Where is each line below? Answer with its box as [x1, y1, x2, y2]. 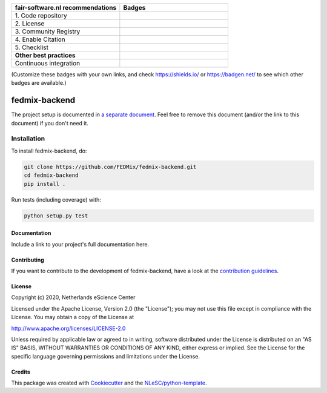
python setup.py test [24, 212, 88, 219]
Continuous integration [15, 59, 81, 67]
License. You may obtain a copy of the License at [11, 314, 134, 321]
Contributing [11, 256, 45, 263]
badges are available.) [11, 79, 67, 87]
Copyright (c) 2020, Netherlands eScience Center [11, 294, 136, 301]
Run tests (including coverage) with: [11, 196, 101, 203]
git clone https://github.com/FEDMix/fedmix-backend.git [24, 163, 197, 170]
